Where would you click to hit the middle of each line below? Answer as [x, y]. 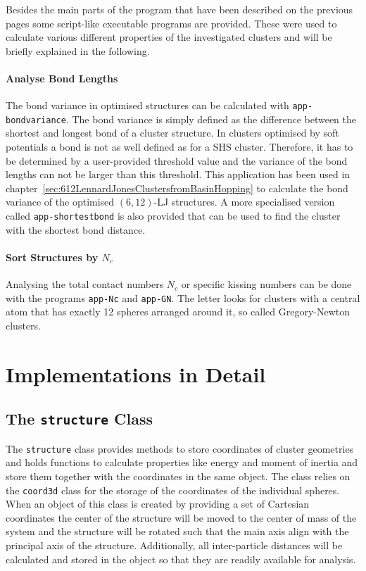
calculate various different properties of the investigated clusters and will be [169, 37]
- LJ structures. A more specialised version [244, 202]
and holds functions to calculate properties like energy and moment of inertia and [182, 462]
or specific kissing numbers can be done [266, 284]
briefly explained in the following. [78, 50]
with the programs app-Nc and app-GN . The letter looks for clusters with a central [183, 297]
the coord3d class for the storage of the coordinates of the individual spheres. [173, 490]
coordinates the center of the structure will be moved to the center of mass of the [181, 517]
